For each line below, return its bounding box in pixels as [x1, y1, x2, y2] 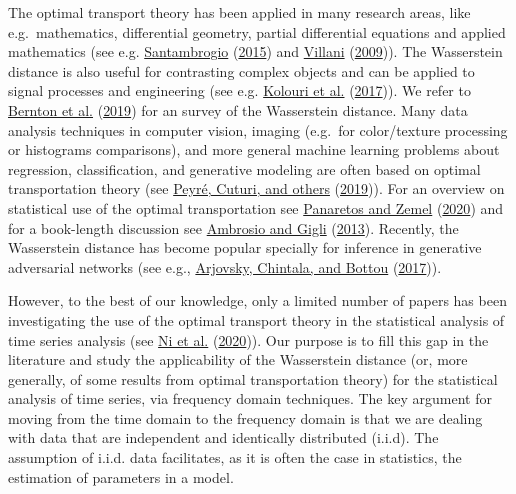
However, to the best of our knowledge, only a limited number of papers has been [8, 290, 507, 311]
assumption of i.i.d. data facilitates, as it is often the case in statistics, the [8, 447, 462, 468]
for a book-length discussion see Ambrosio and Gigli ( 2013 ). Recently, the [8, 217, 459, 238]
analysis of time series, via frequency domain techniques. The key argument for [8, 388, 492, 409]
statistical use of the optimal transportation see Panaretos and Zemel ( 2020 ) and [8, 197, 504, 218]
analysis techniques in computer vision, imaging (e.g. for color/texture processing [8, 119, 508, 140]
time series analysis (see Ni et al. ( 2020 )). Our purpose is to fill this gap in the [8, 329, 489, 350]
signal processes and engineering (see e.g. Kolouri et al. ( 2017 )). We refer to [8, 80, 471, 101]
